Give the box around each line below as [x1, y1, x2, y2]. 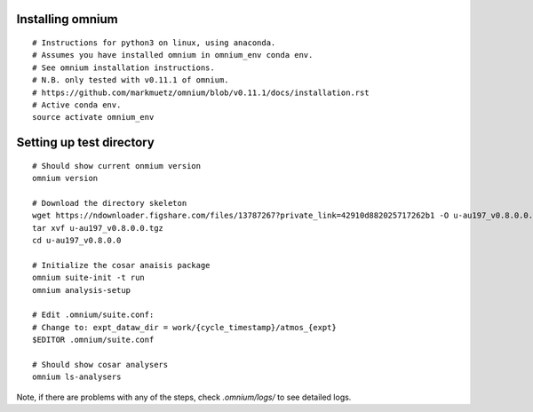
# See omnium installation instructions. [32, 62, 215, 73]
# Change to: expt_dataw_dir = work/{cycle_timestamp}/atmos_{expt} [32, 322, 337, 332]
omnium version [32, 173, 99, 184]
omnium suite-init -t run [32, 273, 146, 283]
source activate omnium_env [32, 112, 155, 123]
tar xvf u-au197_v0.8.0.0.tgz [32, 223, 164, 233]
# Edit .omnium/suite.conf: [32, 310, 155, 320]
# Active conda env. [32, 99, 122, 110]
